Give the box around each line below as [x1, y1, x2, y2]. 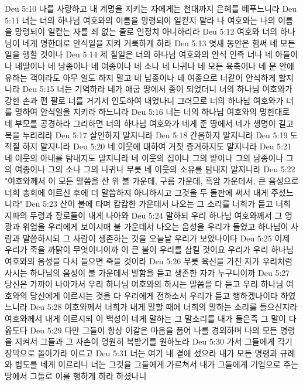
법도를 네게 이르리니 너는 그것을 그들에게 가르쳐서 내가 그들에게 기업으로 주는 [15, 358, 299, 370]
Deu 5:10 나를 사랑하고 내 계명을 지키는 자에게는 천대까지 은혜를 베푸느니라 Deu [5, 2, 297, 14]
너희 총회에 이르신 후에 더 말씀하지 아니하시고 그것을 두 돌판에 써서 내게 [5, 186, 268, 198]
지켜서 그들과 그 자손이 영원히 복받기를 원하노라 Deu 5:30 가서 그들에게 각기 [15, 335, 292, 347]
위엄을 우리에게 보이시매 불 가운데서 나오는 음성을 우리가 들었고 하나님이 [22, 220, 288, 233]
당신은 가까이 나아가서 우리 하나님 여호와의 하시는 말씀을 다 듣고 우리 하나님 [5, 278, 284, 290]
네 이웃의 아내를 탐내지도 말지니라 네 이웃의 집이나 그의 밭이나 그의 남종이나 [5, 151, 284, 163]
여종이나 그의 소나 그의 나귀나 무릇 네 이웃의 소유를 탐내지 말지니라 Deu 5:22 [15, 163, 295, 175]
